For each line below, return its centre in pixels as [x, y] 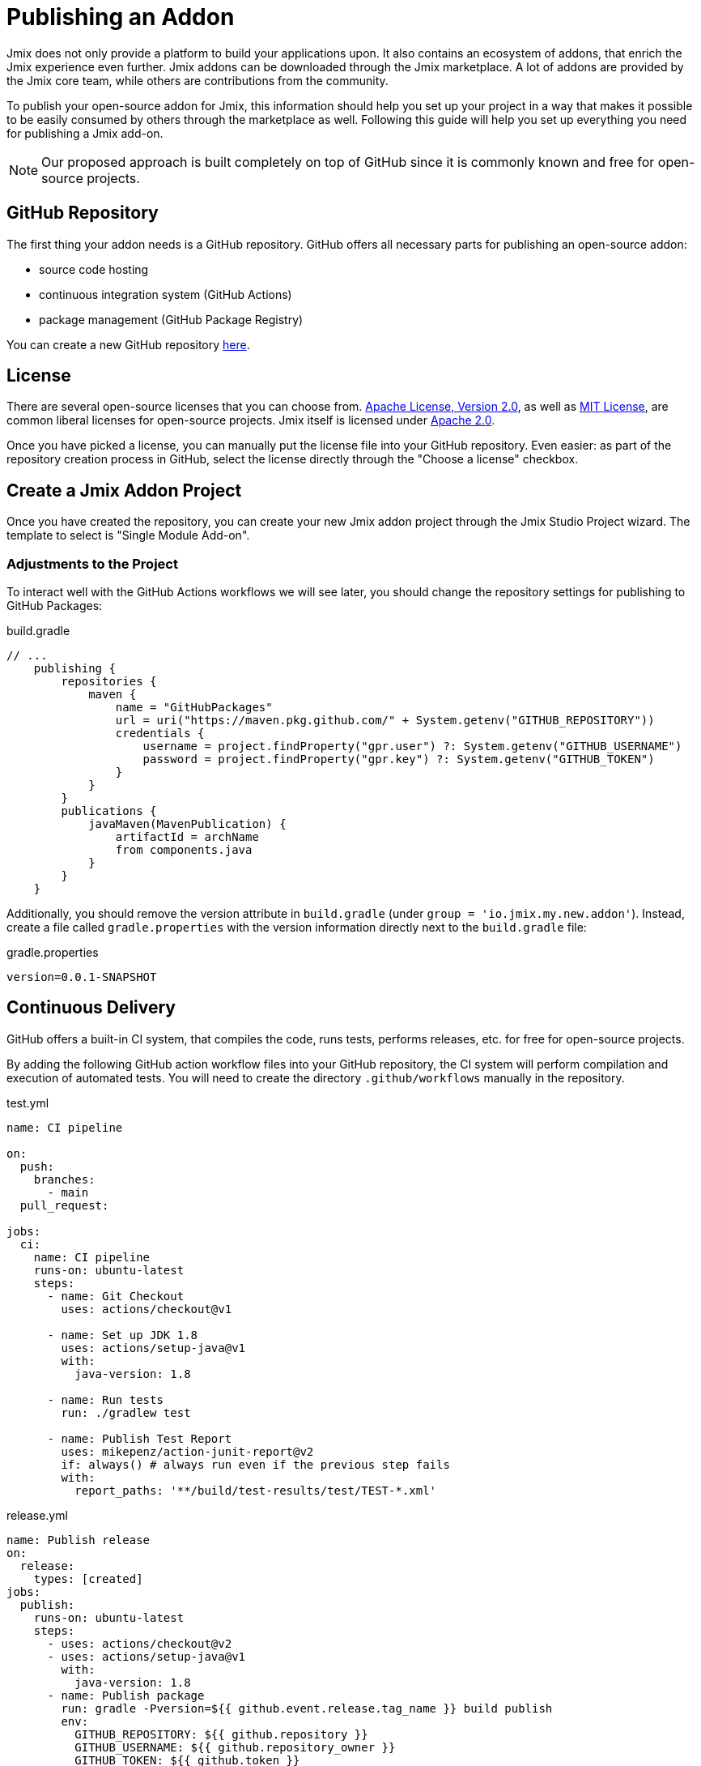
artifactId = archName [187, 837]
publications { [109, 811]
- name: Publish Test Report [140, 1438]
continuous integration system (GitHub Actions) [166, 294]
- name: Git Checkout [116, 1296]
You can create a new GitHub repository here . [128, 344]
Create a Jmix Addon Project [124, 490]
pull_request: [64, 1205]
